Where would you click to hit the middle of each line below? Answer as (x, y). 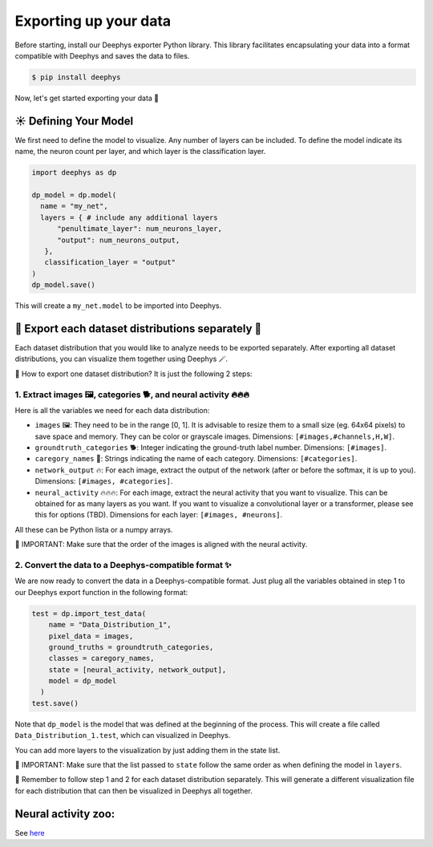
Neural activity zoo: (65, 814)
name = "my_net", (74, 206)
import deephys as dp (74, 173)
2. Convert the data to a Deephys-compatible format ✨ (123, 565)
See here (30, 833)
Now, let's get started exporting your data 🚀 (87, 98)
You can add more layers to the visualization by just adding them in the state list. (148, 750)
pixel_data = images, (91, 636)
